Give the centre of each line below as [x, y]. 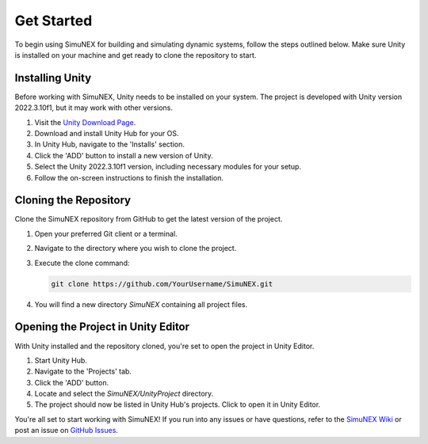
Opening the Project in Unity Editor [102, 327]
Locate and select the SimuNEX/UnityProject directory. [124, 394]
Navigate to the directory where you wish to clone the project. [136, 249]
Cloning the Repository [73, 201]
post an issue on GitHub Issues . [67, 431]
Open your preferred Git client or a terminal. [106, 233]
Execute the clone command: [82, 263]
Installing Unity [53, 78]
